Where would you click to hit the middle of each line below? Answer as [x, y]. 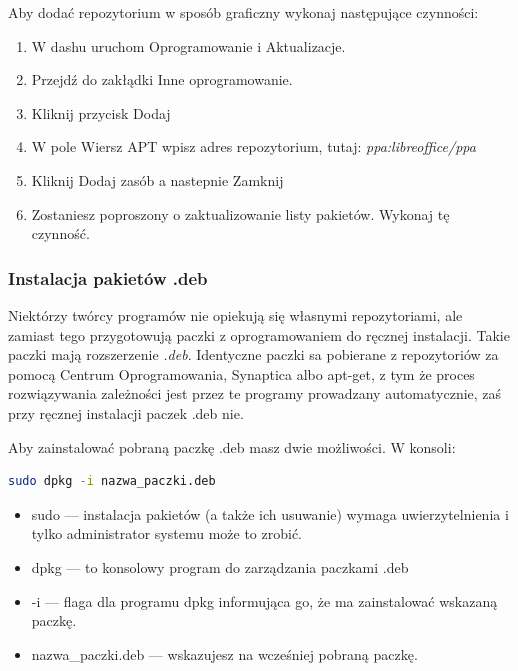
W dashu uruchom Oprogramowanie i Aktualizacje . [188, 45]
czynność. [60, 233]
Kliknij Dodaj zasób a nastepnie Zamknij [157, 179]
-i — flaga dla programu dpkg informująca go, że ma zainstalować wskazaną [264, 600]
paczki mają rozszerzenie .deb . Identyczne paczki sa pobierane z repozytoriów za [253, 354]
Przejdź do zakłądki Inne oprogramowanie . [162, 79]
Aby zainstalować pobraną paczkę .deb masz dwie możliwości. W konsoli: [232, 446]
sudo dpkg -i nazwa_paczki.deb [112, 481]
